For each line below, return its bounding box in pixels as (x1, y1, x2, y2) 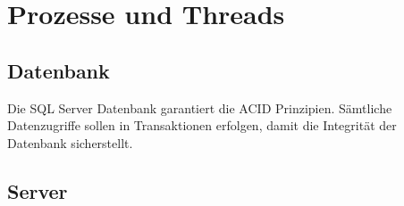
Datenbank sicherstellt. (7, 133, 133, 152)
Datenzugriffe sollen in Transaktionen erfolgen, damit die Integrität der (7, 116, 397, 135)
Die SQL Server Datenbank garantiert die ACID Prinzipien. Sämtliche (7, 98, 392, 117)
